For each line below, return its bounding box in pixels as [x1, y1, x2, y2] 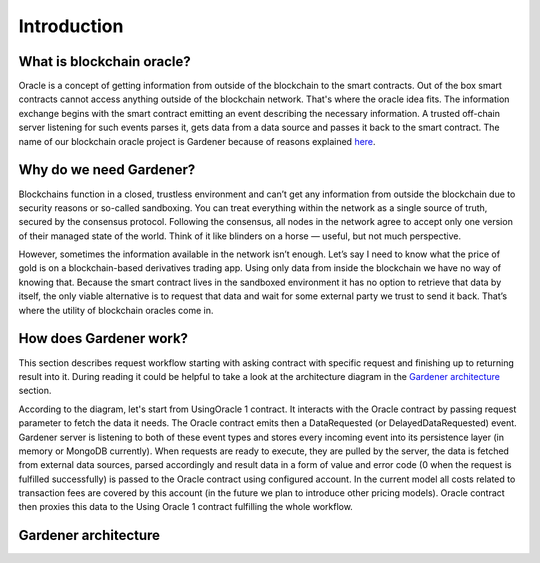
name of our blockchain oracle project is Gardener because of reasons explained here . [18, 135, 376, 147]
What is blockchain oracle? [18, 53, 192, 70]
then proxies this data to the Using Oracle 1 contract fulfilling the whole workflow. [18, 501, 354, 513]
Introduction [18, 15, 124, 37]
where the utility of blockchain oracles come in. [18, 304, 214, 316]
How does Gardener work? [18, 330, 189, 347]
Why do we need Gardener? [18, 161, 196, 179]
